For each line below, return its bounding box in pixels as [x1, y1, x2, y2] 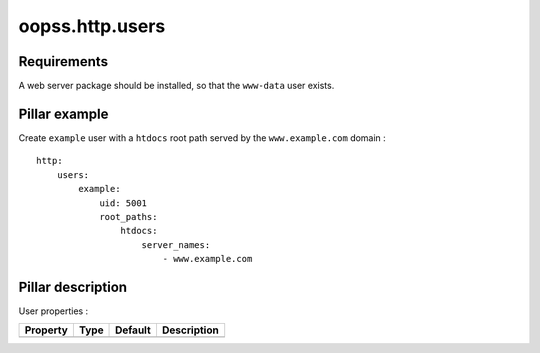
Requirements [18, 53, 109, 70]
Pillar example [18, 105, 109, 122]
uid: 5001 [99, 197, 148, 209]
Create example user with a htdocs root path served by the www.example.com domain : [18, 131, 387, 144]
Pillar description [18, 278, 128, 295]
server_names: [141, 239, 211, 250]
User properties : [18, 305, 89, 317]
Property [24, 323, 69, 337]
